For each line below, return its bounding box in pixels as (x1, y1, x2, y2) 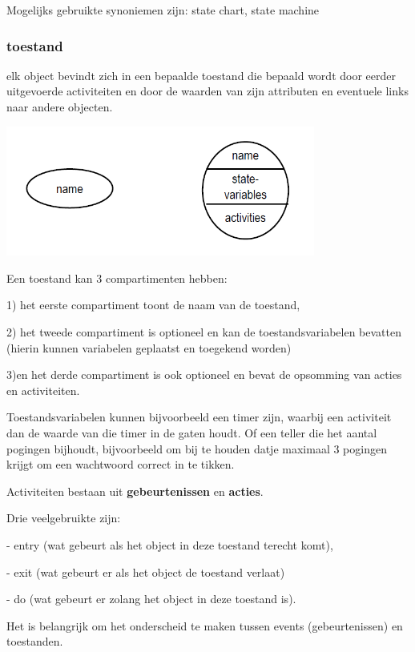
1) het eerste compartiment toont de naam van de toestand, (6, 296, 300, 313)
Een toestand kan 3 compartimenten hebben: (6, 269, 228, 286)
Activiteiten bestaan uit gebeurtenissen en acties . (6, 482, 264, 499)
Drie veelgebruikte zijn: (6, 509, 121, 526)
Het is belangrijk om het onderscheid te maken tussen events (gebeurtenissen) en (6, 617, 403, 634)
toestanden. (6, 633, 63, 650)
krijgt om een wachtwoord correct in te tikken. (6, 456, 235, 473)
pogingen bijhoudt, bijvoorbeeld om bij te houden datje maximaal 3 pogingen (6, 440, 387, 457)
